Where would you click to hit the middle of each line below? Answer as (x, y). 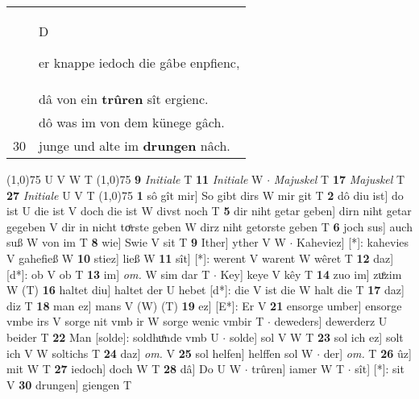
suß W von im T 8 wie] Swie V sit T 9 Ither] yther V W (146, 242)
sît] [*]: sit (380, 369)
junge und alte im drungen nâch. (135, 145)
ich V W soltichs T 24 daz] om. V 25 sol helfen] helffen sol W (160, 353)
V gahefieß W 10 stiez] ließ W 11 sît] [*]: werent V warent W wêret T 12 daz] (200, 258)
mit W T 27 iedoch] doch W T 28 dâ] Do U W (124, 369)
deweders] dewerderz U (331, 321)
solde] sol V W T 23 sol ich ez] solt (316, 337)
